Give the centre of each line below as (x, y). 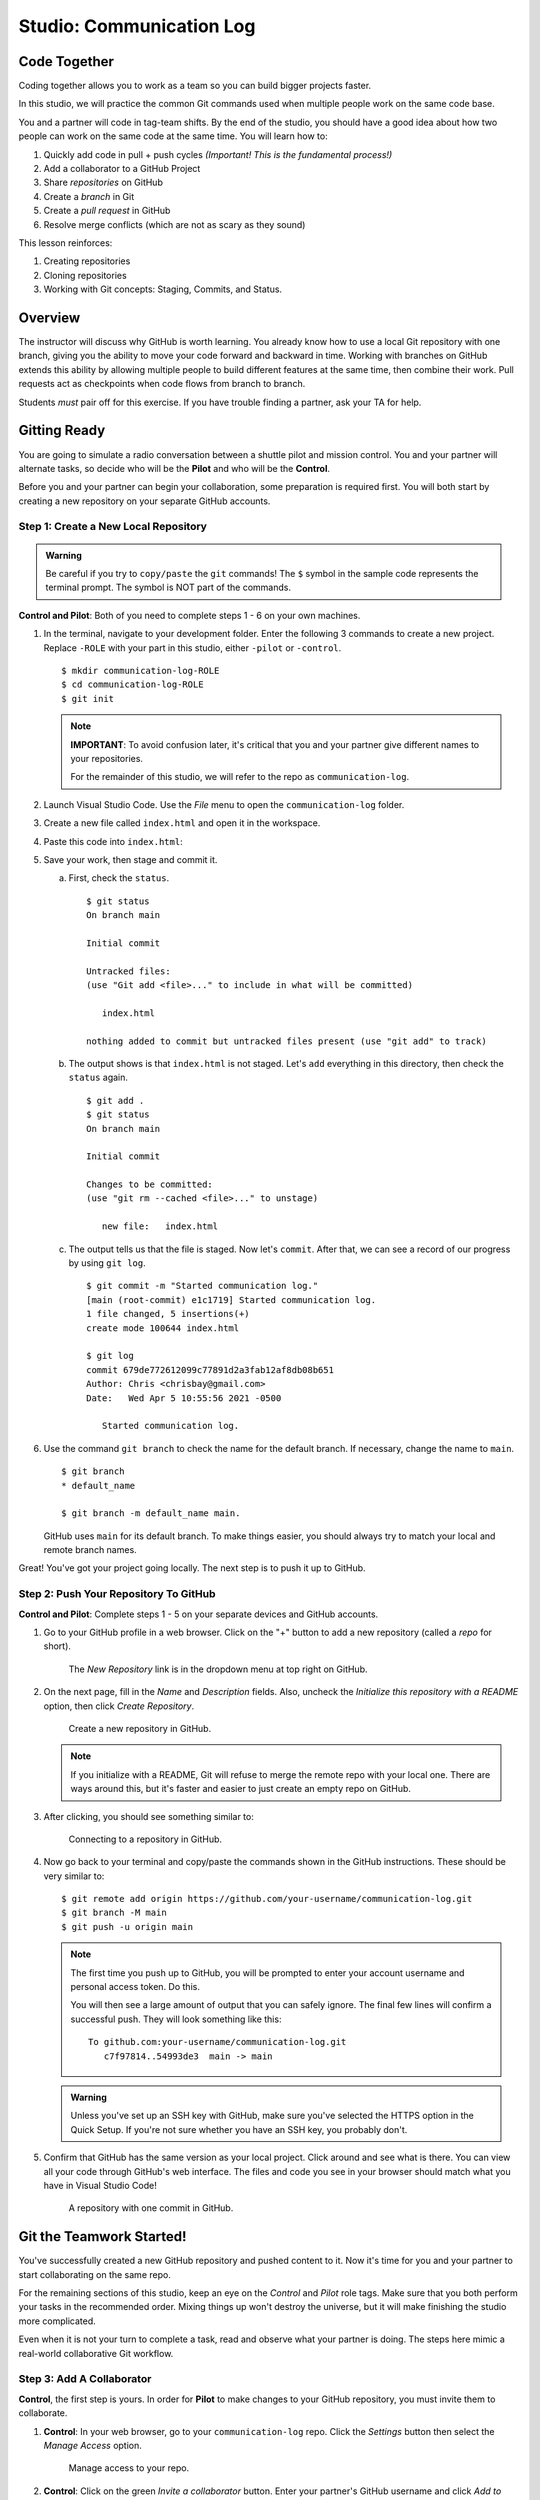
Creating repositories (87, 261)
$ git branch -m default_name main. (151, 1513)
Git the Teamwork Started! (102, 2236)
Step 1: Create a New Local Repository (112, 527)
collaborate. (43, 2413)
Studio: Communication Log (137, 26)
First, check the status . (119, 878)
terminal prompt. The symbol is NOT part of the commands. (168, 587)
